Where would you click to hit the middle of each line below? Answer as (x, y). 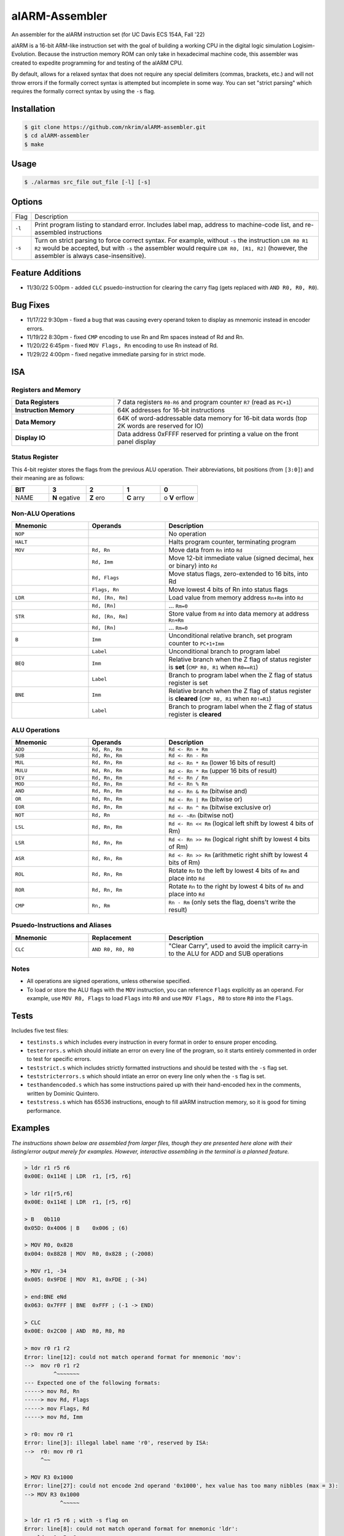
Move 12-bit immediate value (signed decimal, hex (241, 558)
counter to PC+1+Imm (196, 643)
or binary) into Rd (193, 566)
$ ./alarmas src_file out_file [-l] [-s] (88, 182)
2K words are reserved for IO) (160, 426)
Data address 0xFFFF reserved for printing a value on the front (208, 434)
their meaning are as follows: (48, 478)
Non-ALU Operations (43, 513)
